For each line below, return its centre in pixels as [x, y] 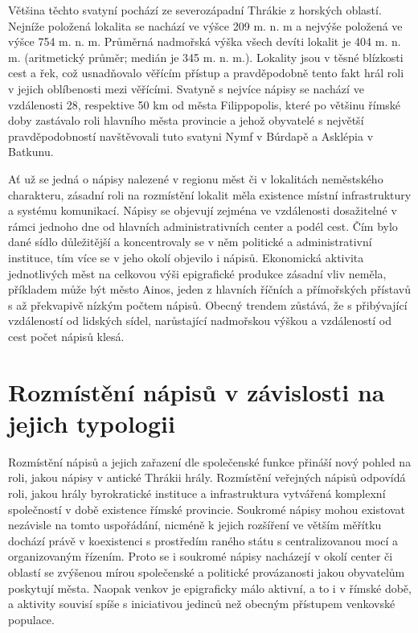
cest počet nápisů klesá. [66, 336]
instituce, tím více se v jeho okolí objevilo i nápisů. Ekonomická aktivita [186, 257]
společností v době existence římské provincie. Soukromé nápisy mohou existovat [207, 509]
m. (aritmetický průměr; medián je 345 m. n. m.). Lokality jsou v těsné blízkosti [206, 57]
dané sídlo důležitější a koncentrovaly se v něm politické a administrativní [190, 242]
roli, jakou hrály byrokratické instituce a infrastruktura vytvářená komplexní [197, 493]
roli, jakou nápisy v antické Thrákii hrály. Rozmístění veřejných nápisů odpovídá [207, 477]
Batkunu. [31, 152]
